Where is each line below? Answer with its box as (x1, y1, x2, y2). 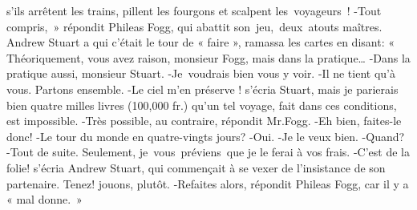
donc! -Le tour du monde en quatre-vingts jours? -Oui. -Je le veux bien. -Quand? (6, 127, 405, 144)
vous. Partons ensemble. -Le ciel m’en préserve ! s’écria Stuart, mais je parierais (6, 80, 399, 97)
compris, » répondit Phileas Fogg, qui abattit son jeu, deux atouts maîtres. (6, 18, 383, 34)
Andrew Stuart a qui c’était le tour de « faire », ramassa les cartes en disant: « (6, 34, 395, 50)
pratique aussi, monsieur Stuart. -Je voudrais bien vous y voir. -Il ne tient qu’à (6, 65, 395, 82)
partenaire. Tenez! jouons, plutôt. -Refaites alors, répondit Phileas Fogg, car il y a (6, 175, 409, 192)
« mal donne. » (6, 191, 83, 208)
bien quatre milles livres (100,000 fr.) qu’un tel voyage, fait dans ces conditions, (6, 96, 397, 113)
